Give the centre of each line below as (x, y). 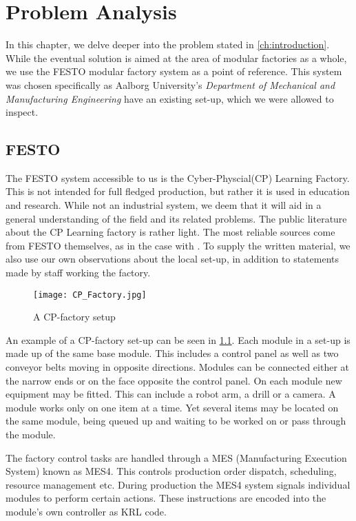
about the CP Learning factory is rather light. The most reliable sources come (170, 232)
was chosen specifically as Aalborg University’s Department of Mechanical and (170, 84)
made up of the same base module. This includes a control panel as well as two (172, 353)
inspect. (22, 112)
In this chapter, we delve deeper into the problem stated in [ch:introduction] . (168, 44)
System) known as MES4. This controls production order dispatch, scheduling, (171, 471)
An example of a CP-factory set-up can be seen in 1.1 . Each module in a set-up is (178, 339)
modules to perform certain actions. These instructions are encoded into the (166, 498)
